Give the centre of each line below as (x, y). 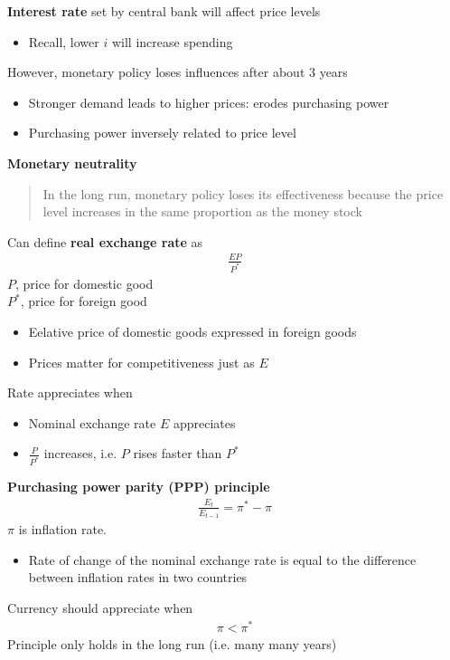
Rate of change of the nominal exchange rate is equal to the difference (222, 559)
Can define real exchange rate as (105, 241)
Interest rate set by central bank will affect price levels (164, 11)
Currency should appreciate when (100, 608)
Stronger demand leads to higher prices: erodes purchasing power (209, 102)
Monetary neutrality (72, 163)
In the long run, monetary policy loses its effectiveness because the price (243, 193)
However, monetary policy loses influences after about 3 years (178, 72)
